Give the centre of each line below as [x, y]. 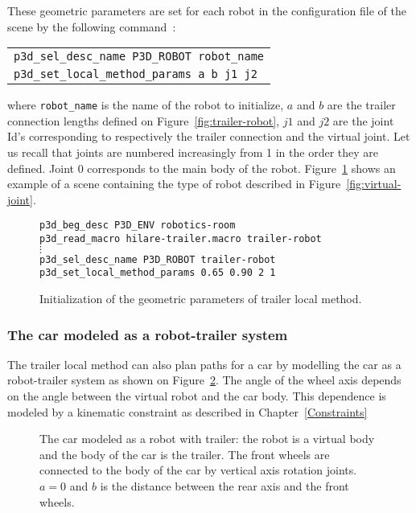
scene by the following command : [92, 26]
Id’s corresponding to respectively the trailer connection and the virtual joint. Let [209, 136]
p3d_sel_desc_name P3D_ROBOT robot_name [139, 57]
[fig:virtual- [374, 184]
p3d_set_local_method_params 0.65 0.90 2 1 [158, 273]
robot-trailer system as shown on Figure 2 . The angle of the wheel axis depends [204, 380]
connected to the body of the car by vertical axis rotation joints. [198, 470]
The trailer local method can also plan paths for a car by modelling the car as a [204, 364]
